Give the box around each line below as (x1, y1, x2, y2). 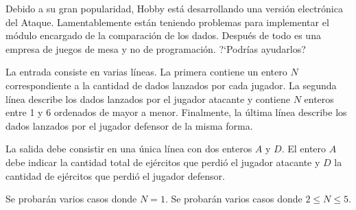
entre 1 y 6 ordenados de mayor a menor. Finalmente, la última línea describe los (5, 105, 347, 119)
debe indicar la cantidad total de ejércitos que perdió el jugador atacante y (5, 154, 320, 169)
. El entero (281, 141, 327, 156)
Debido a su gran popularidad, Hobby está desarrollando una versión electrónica (5, 1, 343, 15)
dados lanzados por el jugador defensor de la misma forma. (5, 118, 253, 132)
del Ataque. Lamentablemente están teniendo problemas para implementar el (5, 14, 329, 29)
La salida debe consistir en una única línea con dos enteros (5, 141, 252, 156)
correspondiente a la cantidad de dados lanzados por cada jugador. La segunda (5, 78, 337, 92)
